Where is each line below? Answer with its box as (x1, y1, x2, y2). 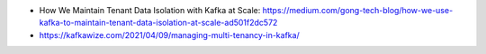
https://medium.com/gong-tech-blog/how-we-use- (262, 5, 454, 15)
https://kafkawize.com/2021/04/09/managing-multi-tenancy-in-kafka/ (39, 29, 301, 40)
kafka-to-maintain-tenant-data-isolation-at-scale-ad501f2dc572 (39, 18, 278, 28)
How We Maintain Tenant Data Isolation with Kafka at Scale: (39, 5, 261, 15)
